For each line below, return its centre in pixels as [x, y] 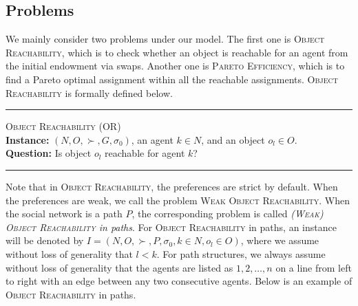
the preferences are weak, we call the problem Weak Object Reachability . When [178, 200]
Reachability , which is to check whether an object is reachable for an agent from [177, 52]
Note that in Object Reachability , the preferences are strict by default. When [172, 186]
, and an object [233, 139]
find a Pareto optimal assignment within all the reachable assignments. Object [172, 79]
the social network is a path [64, 214]
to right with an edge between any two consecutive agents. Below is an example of [179, 281]
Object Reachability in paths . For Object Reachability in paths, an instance [171, 227]
